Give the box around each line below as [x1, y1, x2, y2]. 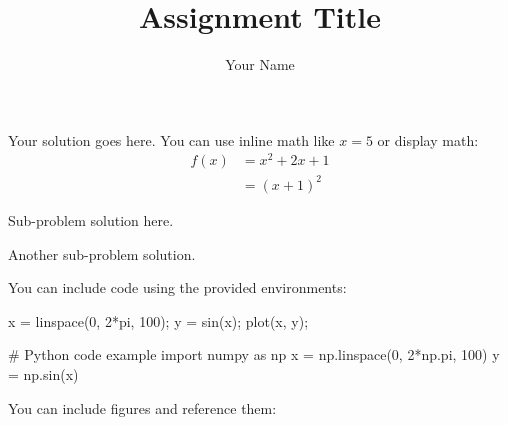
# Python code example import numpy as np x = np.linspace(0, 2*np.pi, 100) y [8, 344, 500, 365]
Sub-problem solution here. [8, 209, 174, 230]
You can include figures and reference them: [8, 397, 277, 418]
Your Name [225, 54, 295, 75]
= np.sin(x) [8, 363, 79, 384]
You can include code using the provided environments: [8, 277, 347, 298]
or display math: [377, 129, 479, 150]
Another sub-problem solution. [8, 243, 196, 264]
